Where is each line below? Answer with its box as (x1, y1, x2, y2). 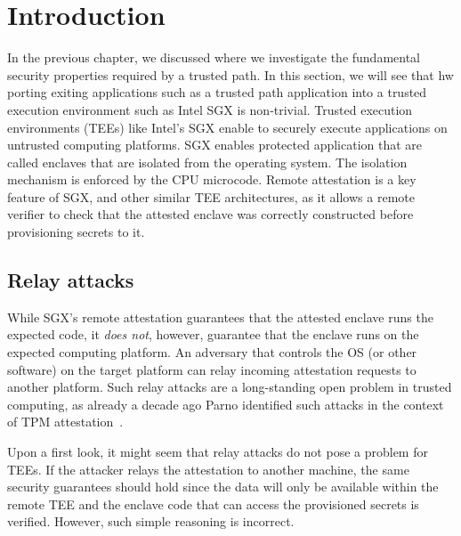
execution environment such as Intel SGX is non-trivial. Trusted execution (7, 100, 413, 118)
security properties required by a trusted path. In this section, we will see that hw (7, 65, 454, 84)
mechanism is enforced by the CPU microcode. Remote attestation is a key (7, 170, 417, 189)
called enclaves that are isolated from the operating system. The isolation (7, 152, 408, 171)
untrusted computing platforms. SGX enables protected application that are (7, 135, 423, 154)
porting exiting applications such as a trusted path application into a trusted (7, 83, 427, 102)
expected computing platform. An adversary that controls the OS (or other (7, 343, 417, 361)
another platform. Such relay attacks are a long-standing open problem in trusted (7, 378, 452, 396)
